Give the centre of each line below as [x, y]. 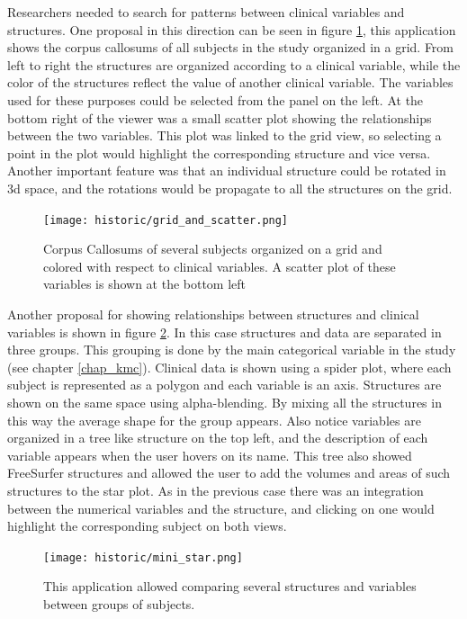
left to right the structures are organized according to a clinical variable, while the [234, 64]
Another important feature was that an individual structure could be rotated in [227, 170]
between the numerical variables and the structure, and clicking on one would [221, 508]
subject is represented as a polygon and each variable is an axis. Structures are [225, 385]
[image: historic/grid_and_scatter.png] [166, 220]
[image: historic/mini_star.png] [143, 557]
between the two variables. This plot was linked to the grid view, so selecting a [225, 135]
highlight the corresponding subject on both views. [147, 526]
